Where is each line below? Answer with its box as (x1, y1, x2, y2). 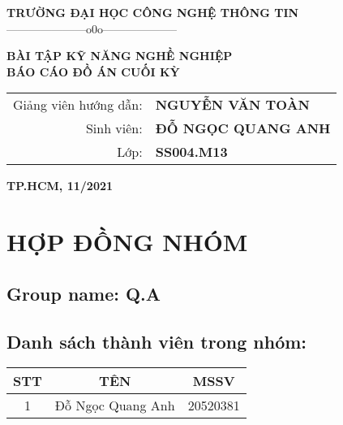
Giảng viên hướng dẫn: (13, 95, 143, 115)
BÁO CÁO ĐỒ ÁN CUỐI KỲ (6, 63, 180, 80)
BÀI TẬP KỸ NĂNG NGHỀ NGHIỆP (6, 47, 233, 64)
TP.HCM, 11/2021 (6, 177, 114, 194)
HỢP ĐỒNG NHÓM (6, 225, 248, 258)
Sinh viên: (85, 119, 143, 138)
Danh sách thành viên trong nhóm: (6, 328, 307, 353)
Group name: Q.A (6, 280, 161, 306)
